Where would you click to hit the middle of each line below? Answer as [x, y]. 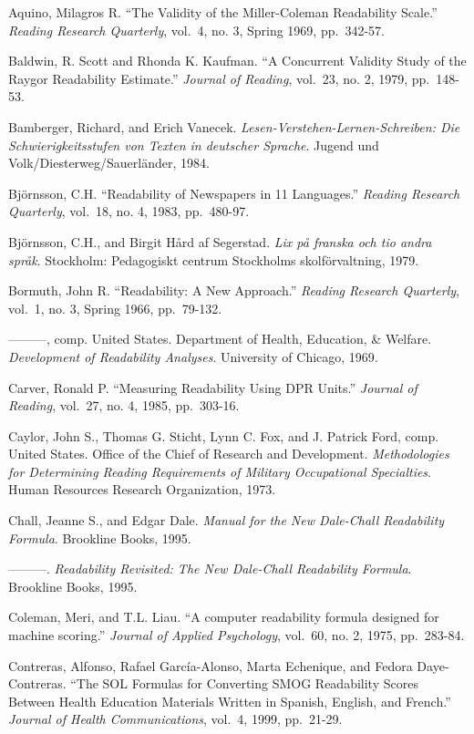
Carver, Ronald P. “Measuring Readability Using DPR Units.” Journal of [213, 387]
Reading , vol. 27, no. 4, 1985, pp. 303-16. [124, 405]
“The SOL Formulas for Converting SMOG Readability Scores [244, 683]
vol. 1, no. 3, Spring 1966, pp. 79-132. [115, 308]
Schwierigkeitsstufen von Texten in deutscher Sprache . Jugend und [194, 145]
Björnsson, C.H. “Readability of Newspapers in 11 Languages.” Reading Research [234, 193]
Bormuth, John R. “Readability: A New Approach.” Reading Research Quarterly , [234, 290]
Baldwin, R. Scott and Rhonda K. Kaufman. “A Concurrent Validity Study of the [237, 61]
